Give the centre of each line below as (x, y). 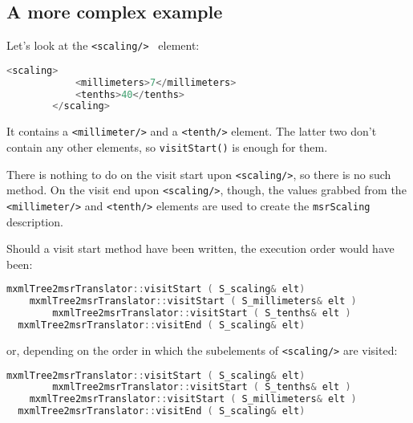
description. (35, 221)
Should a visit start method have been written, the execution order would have (200, 248)
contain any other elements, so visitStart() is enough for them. (167, 147)
